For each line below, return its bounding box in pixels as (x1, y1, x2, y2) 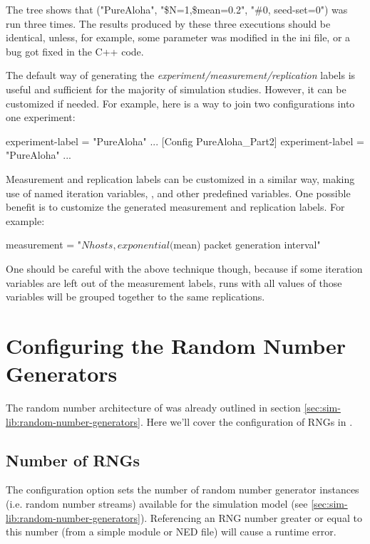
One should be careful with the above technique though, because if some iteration (6, 261, 363, 276)
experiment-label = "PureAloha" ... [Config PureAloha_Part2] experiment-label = (6, 133, 364, 148)
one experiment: (6, 110, 76, 125)
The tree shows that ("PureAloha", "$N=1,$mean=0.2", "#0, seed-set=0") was (6, 2, 348, 16)
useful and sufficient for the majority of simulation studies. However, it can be (6, 81, 346, 96)
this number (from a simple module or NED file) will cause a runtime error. (6, 524, 336, 539)
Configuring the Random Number (6, 330, 346, 360)
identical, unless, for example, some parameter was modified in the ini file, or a (6, 30, 351, 45)
